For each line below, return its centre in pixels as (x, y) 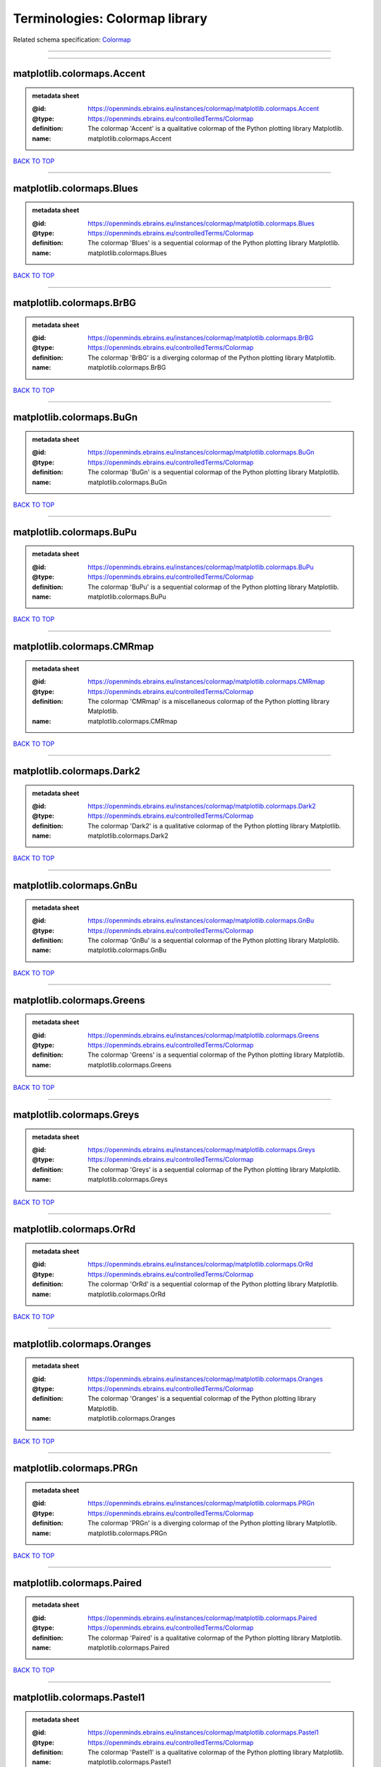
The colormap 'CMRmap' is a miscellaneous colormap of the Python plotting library (209, 701)
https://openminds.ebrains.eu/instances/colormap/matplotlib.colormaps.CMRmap (206, 681)
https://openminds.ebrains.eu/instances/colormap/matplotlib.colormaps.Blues (201, 223)
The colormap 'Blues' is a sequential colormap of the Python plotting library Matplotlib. (214, 243)
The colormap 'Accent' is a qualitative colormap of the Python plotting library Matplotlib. (216, 129)
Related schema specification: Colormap (72, 40)
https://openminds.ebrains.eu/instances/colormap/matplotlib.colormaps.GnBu (201, 921)
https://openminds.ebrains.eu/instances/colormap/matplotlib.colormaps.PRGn (201, 1503)
